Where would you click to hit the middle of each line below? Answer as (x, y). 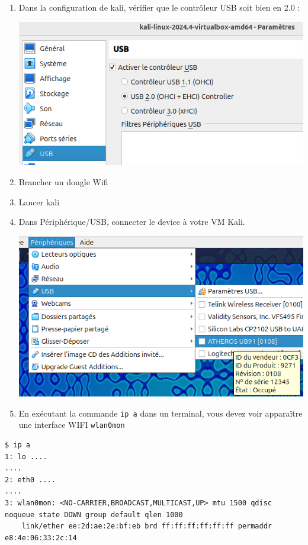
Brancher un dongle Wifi (63, 182)
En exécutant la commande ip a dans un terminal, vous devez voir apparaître (161, 413)
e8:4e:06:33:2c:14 (41, 538)
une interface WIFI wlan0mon (72, 425)
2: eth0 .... (30, 480)
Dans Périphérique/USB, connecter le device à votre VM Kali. (132, 222)
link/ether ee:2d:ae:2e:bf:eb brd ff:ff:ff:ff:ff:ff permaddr (147, 526)
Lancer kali (39, 201)
